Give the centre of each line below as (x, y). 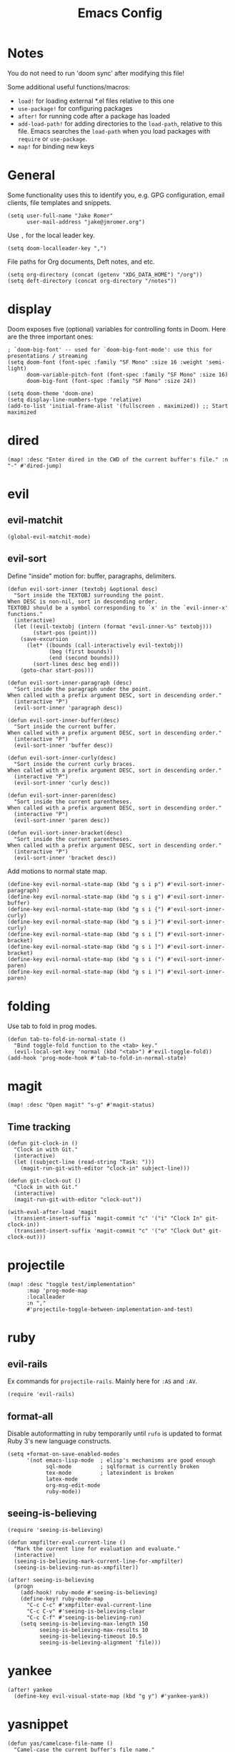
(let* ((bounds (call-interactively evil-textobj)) (105, 645)
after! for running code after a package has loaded (94, 116)
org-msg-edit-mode (73, 1485)
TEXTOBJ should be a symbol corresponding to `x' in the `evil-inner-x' (118, 608)
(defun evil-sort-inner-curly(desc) (62, 758)
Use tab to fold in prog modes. (52, 1026)
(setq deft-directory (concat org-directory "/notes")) (92, 281)
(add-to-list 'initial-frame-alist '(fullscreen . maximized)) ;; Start (118, 406)
